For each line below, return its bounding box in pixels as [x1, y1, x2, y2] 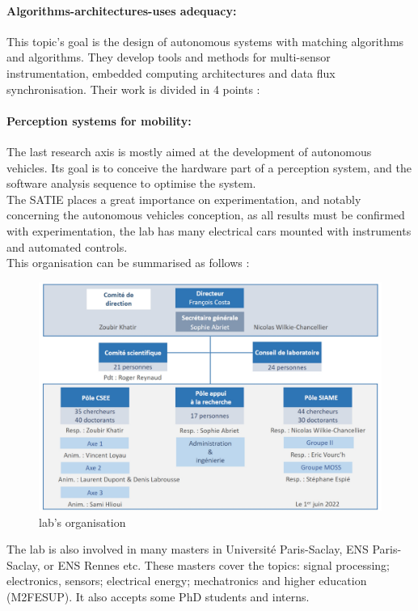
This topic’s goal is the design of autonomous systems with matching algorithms [6, 32, 404, 49]
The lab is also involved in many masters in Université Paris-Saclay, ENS [6, 541, 369, 558]
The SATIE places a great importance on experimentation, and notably [6, 190, 361, 207]
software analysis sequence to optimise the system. [6, 175, 256, 192]
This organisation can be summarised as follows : [6, 254, 250, 271]
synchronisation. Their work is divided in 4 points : [6, 80, 260, 97]
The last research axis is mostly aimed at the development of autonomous [6, 142, 372, 159]
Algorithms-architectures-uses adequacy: [6, 2, 237, 19]
